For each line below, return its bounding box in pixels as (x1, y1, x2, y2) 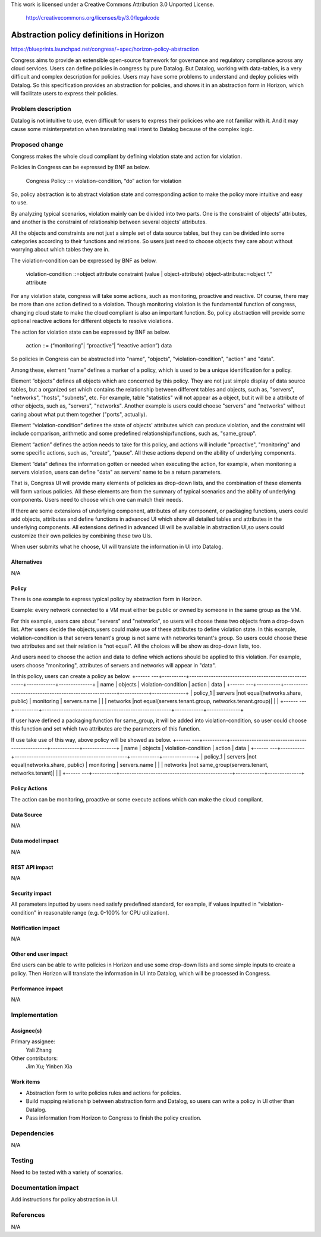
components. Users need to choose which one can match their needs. (11, 496, 184, 503)
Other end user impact (11, 950, 68, 958)
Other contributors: (11, 1055, 58, 1062)
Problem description (11, 105, 71, 113)
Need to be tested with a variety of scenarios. (11, 1168, 123, 1176)
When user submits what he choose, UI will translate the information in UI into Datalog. (11, 543, 224, 551)
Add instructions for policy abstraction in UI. (11, 1196, 119, 1203)
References (11, 1211, 45, 1219)
